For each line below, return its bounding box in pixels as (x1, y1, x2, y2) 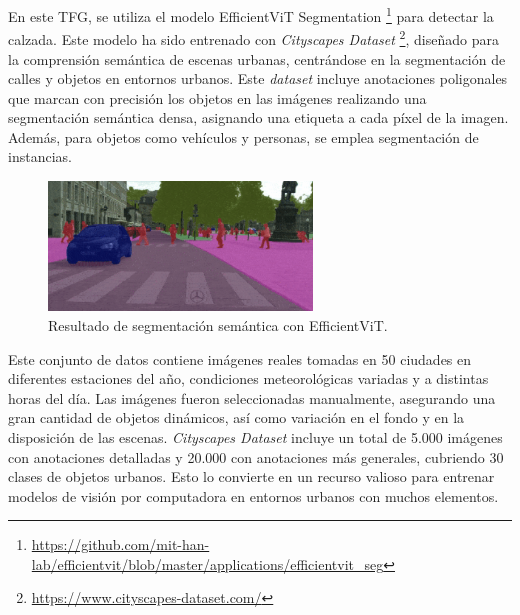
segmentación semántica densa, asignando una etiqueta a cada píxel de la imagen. (8, 107, 509, 128)
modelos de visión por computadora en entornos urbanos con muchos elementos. (8, 485, 499, 506)
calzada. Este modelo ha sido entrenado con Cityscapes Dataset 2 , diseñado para (8, 26, 499, 49)
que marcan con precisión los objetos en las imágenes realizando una (8, 87, 427, 108)
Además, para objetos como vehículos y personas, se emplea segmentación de (8, 126, 479, 147)
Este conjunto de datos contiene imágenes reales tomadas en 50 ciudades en (8, 348, 472, 369)
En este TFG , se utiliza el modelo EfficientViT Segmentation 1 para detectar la (8, 3, 494, 26)
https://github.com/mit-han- (31, 534, 210, 555)
